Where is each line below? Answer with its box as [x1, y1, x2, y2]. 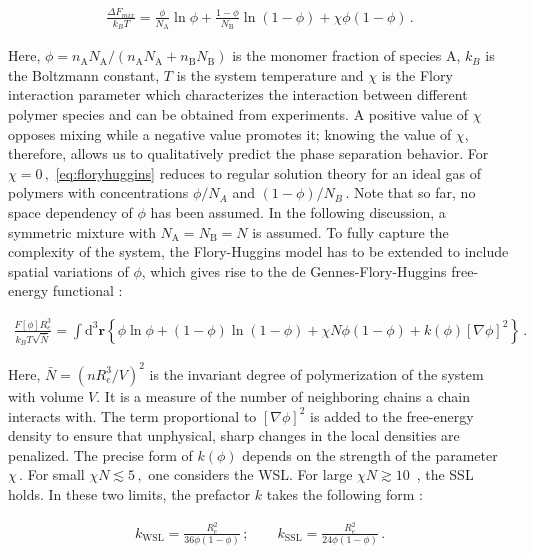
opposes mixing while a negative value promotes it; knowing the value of [8, 123, 452, 144]
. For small [19, 464, 85, 485]
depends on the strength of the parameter [242, 444, 498, 465]
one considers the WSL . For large [148, 464, 353, 485]
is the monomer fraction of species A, [232, 45, 461, 66]
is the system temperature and [176, 64, 364, 85]
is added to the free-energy [310, 405, 474, 426]
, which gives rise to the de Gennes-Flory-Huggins [141, 260, 447, 281]
